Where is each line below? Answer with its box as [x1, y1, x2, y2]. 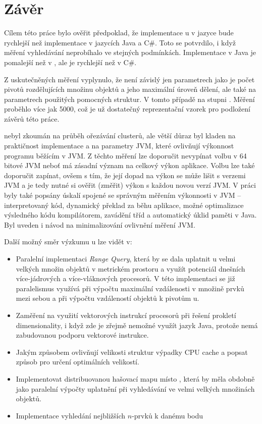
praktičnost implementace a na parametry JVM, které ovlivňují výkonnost [4, 140, 234, 151]
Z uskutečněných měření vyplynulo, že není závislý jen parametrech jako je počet [4, 74, 255, 84]
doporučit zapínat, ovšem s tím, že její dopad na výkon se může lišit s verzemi [4, 170, 246, 180]
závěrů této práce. [4, 113, 60, 124]
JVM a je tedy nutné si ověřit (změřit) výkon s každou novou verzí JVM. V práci [4, 180, 256, 190]
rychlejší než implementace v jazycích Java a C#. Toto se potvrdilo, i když [4, 37, 236, 47]
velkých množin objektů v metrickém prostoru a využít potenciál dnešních [16, 263, 245, 274]
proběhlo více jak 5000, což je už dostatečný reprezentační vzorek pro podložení [4, 103, 250, 114]
